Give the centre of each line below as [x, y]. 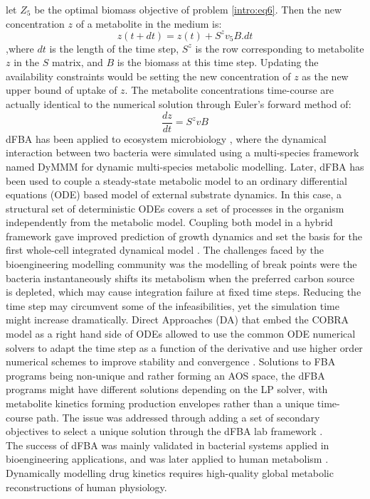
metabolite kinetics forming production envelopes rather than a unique [160, 403]
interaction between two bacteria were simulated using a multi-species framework [183, 152]
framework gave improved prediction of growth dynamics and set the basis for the [184, 236]
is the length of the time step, [114, 48]
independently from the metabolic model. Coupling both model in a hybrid [169, 222]
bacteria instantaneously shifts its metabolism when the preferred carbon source [180, 278]
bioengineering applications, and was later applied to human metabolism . [167, 459]
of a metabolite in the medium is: [149, 23]
